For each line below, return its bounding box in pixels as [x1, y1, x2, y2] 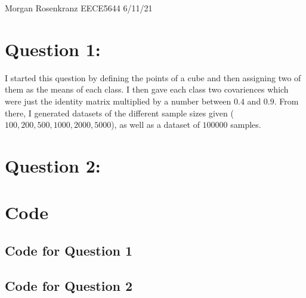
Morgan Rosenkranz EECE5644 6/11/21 [5, 2, 153, 14]
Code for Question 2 [5, 276, 133, 294]
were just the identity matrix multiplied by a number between [5, 94, 231, 107]
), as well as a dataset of [111, 118, 200, 131]
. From [274, 94, 299, 107]
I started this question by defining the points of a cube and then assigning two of [5, 71, 301, 84]
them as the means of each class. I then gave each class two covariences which [5, 83, 289, 96]
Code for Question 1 [5, 241, 133, 259]
